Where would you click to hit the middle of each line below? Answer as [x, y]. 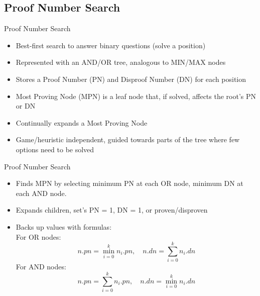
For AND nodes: [41, 267]
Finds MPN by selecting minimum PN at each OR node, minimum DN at [129, 183]
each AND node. [41, 193]
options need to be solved [55, 149]
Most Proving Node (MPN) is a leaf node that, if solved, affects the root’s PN [136, 96]
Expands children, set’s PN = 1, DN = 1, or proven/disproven [112, 210]
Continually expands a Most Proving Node [82, 122]
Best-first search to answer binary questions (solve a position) [111, 45]
